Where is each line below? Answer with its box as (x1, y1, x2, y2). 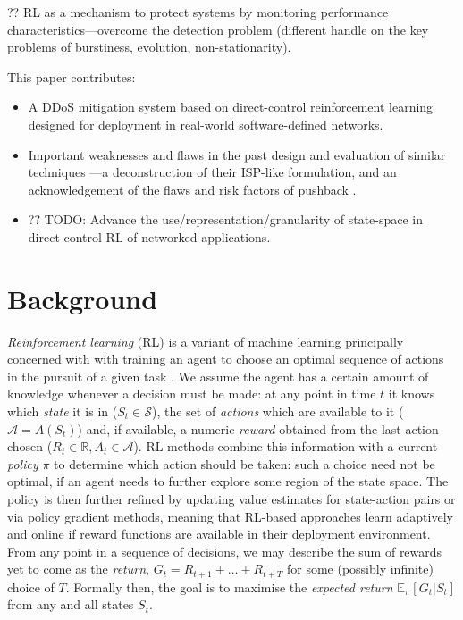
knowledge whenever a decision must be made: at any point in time (7, 384, 376, 403)
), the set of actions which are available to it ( (151, 402, 404, 421)
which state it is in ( (7, 402, 118, 421)
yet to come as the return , (7, 559, 149, 578)
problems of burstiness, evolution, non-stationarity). (7, 38, 291, 56)
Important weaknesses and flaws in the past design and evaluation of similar (28, 145, 446, 163)
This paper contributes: (7, 67, 136, 86)
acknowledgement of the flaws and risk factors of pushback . (28, 180, 357, 198)
